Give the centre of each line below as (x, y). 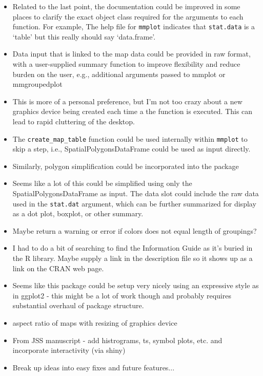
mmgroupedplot (37, 84)
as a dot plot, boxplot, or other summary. (78, 213)
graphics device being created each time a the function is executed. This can (133, 111)
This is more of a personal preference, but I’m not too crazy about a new (127, 101)
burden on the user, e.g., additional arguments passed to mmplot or (119, 74)
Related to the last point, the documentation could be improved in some (126, 6)
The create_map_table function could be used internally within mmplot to (130, 138)
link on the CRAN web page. (58, 268)
